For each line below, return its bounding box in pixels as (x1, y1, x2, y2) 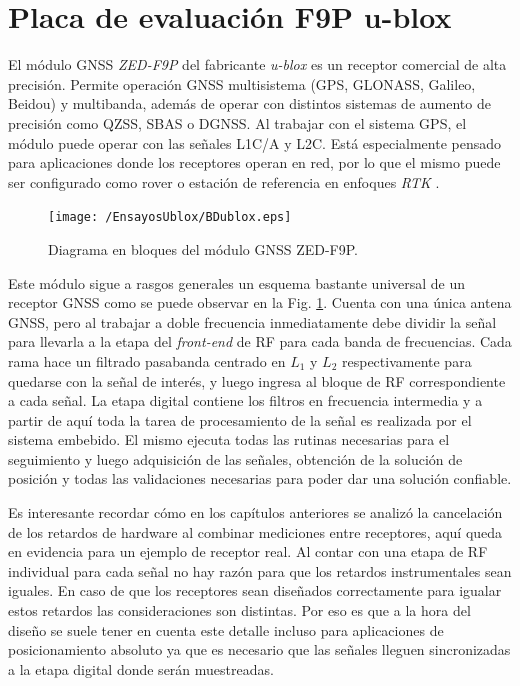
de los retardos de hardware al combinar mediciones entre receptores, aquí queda (8, 521, 503, 542)
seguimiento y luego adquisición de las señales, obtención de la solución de (8, 448, 463, 469)
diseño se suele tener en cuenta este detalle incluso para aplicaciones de (8, 619, 444, 640)
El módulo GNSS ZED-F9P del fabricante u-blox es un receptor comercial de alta (8, 54, 507, 75)
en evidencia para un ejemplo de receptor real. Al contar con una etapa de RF (8, 541, 488, 562)
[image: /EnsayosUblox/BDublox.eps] (48, 210, 292, 225)
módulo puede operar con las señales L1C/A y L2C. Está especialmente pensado (8, 132, 502, 153)
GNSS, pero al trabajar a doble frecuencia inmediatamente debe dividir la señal (8, 311, 497, 332)
